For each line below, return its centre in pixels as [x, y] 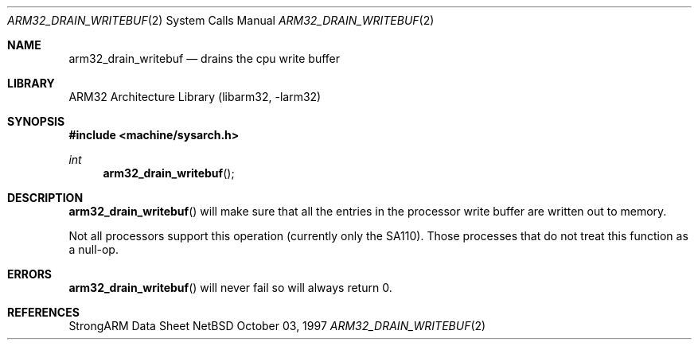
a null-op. [94, 249]
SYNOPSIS [36, 121]
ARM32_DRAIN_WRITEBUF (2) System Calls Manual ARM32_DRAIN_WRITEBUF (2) [221, 20]
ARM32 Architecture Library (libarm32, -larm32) [195, 97]
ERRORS [30, 274]
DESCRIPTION [45, 198]
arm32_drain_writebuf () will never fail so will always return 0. [230, 288]
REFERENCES [43, 312]
